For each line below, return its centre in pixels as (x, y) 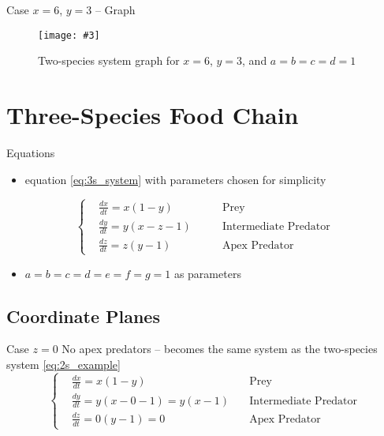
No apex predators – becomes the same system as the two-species (220, 349)
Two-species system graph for (109, 60)
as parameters (207, 273)
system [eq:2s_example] (63, 364)
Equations (31, 152)
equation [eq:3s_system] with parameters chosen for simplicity (175, 179)
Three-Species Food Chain (153, 115)
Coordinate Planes (83, 316)
